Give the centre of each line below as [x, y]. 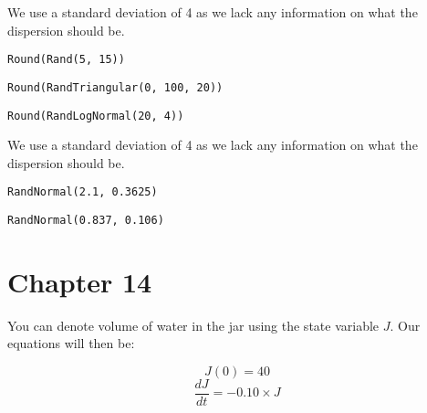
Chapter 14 [80, 281]
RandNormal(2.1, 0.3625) [83, 192]
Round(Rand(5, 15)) [66, 60]
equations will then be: [71, 343]
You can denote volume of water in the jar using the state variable [193, 325]
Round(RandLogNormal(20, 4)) [96, 116]
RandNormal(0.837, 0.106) [86, 220]
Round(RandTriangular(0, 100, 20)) [115, 87]
